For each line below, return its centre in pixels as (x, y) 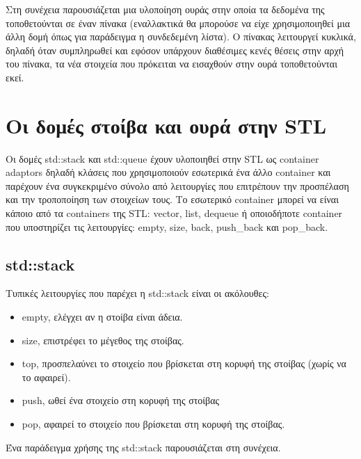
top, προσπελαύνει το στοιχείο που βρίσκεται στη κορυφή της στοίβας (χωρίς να (184, 363)
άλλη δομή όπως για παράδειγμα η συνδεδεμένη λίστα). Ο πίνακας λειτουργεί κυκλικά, (181, 37)
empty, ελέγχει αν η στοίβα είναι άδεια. (102, 317)
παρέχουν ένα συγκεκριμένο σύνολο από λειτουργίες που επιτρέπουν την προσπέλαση (177, 185)
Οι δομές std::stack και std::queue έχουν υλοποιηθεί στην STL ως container (162, 158)
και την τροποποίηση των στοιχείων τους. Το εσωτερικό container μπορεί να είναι (172, 199)
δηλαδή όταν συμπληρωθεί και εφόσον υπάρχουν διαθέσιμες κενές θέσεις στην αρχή (175, 50)
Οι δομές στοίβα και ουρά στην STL (166, 125)
